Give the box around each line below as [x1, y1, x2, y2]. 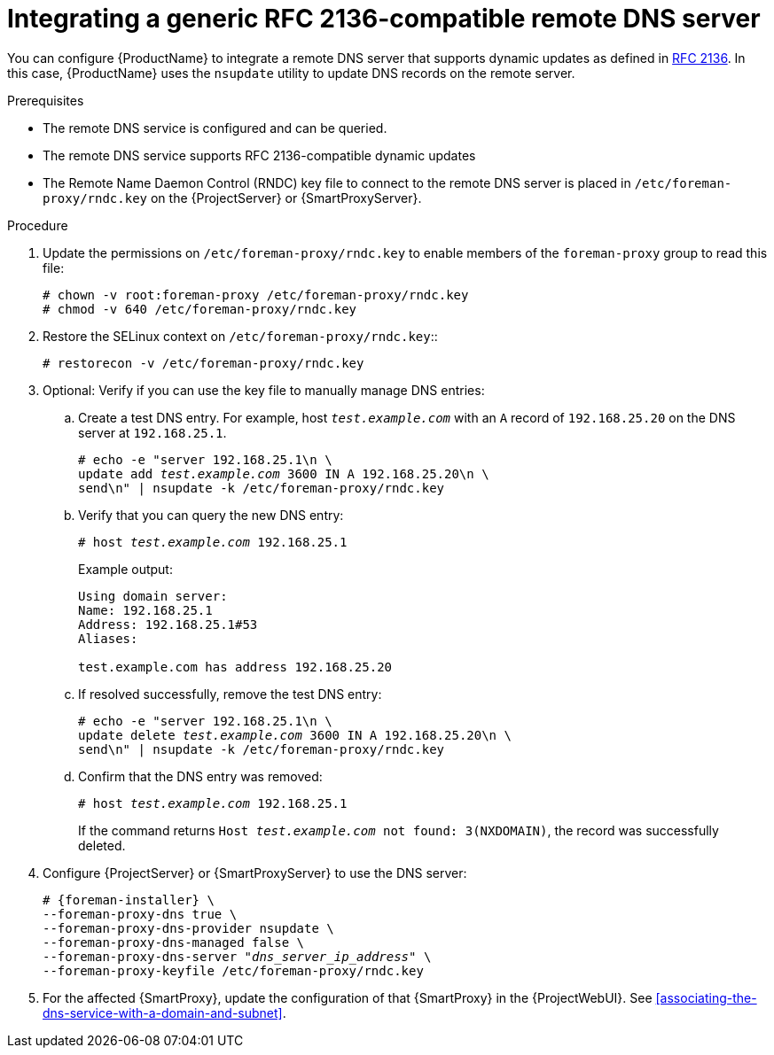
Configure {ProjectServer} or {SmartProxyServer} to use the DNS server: [43, 865, 467, 880]
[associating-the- [655, 989, 757, 1005]
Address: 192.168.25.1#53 [78, 617, 258, 632]
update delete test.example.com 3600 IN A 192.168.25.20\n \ [78, 727, 512, 742]
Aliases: [78, 631, 138, 646]
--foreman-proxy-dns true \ [43, 906, 238, 921]
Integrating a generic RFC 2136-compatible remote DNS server [7, 4, 761, 34]
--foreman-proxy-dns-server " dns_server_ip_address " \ [43, 949, 432, 964]
